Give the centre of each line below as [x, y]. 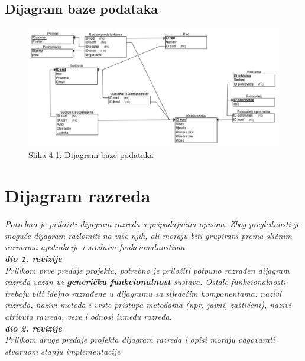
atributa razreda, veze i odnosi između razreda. [88, 316]
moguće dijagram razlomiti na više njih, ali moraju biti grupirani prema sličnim [149, 235]
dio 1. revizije [33, 258]
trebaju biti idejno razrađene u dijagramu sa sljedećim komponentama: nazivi [143, 293]
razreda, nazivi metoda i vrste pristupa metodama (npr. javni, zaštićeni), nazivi [148, 305]
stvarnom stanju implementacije [63, 351]
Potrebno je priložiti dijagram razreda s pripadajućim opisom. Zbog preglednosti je [152, 224]
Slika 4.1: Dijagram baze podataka [91, 155]
